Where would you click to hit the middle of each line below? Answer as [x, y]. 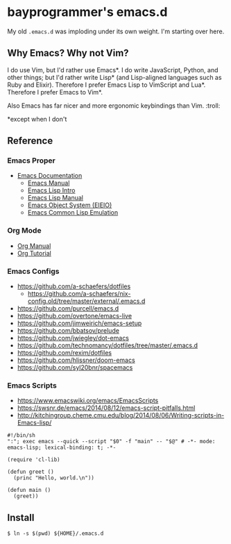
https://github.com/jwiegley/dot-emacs [73, 338]
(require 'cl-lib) [34, 460]
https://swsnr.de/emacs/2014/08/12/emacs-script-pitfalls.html [106, 408]
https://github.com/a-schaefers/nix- [79, 294]
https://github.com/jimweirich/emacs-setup [79, 323]
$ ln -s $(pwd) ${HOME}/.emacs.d [55, 534]
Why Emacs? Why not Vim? [68, 53]
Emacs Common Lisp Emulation [73, 213]
